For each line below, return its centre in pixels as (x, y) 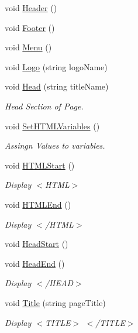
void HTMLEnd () (38, 204)
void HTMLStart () (40, 165)
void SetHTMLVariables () (52, 126)
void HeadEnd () (35, 263)
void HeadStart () (37, 244)
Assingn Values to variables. (55, 145)
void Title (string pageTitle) (55, 302)
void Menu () (28, 47)
